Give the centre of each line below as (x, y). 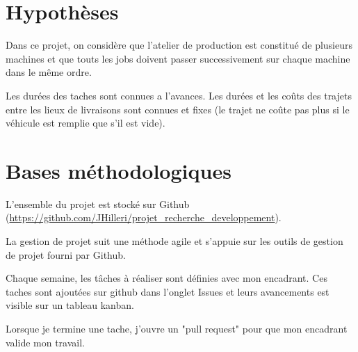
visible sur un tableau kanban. (70, 305)
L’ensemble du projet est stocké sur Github (98, 203)
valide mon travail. (45, 342)
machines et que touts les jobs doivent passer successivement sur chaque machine (178, 58)
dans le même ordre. (49, 72)
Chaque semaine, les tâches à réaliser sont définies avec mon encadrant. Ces (166, 278)
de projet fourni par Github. (66, 254)
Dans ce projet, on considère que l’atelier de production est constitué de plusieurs (179, 45)
